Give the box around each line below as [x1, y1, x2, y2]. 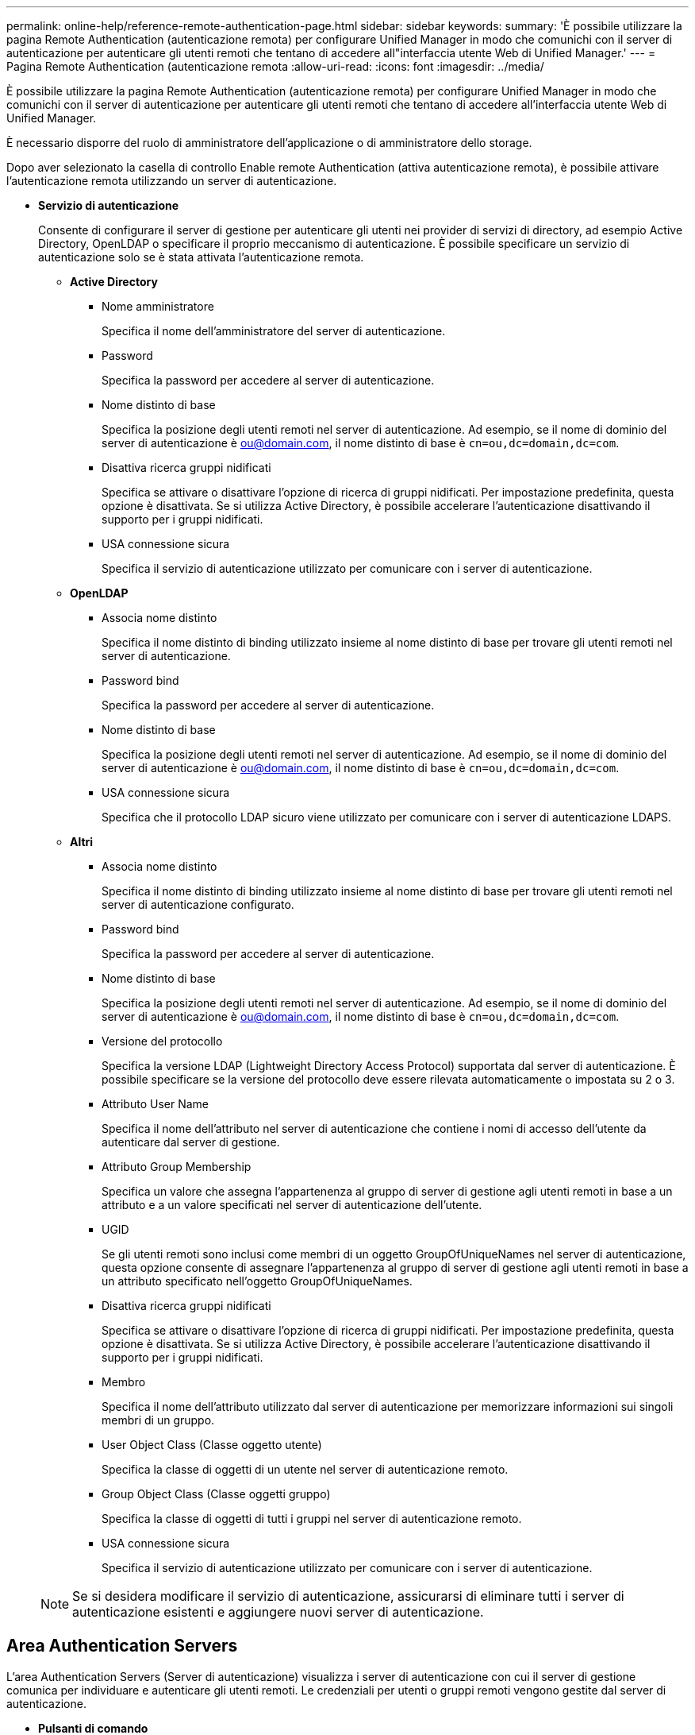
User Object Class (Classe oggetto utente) [102, 1438, 322, 1451]
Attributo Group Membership [102, 1160, 252, 1173]
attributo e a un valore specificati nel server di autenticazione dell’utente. [102, 1198, 482, 1211]
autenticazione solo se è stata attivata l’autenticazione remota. [38, 250, 364, 264]
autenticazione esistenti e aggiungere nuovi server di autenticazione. [72, 1604, 484, 1620]
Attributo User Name [102, 1097, 209, 1111]
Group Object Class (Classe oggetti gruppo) [102, 1487, 331, 1501]
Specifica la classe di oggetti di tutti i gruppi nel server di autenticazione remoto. [102, 1512, 522, 1525]
